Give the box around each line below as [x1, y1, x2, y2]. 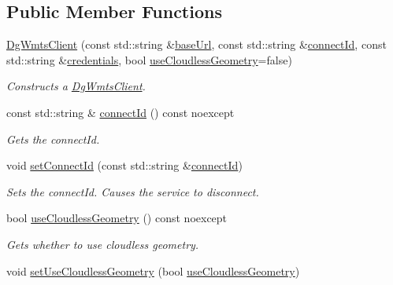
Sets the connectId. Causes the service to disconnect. [6, 183, 259, 199]
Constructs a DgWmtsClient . [6, 78, 146, 94]
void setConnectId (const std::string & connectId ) [6, 157, 243, 174]
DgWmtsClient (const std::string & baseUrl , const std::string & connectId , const [6, 36, 387, 53]
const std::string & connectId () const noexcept [6, 104, 235, 120]
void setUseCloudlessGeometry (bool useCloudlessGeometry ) [6, 262, 300, 279]
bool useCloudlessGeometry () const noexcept [6, 210, 228, 226]
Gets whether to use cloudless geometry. [6, 236, 199, 252]
